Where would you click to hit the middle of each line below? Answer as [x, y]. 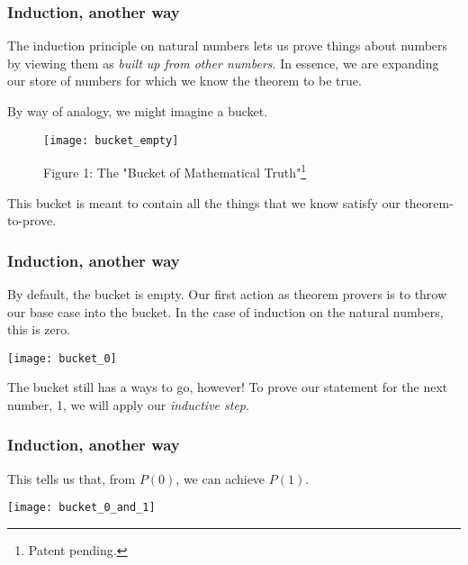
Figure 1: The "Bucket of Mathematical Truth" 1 [175, 171]
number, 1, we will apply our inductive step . [128, 404]
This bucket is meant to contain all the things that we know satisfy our [204, 202]
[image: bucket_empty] [111, 140]
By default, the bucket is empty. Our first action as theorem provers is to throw [227, 293]
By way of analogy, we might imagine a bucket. [138, 111]
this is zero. [39, 329]
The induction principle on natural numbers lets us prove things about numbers [228, 46]
